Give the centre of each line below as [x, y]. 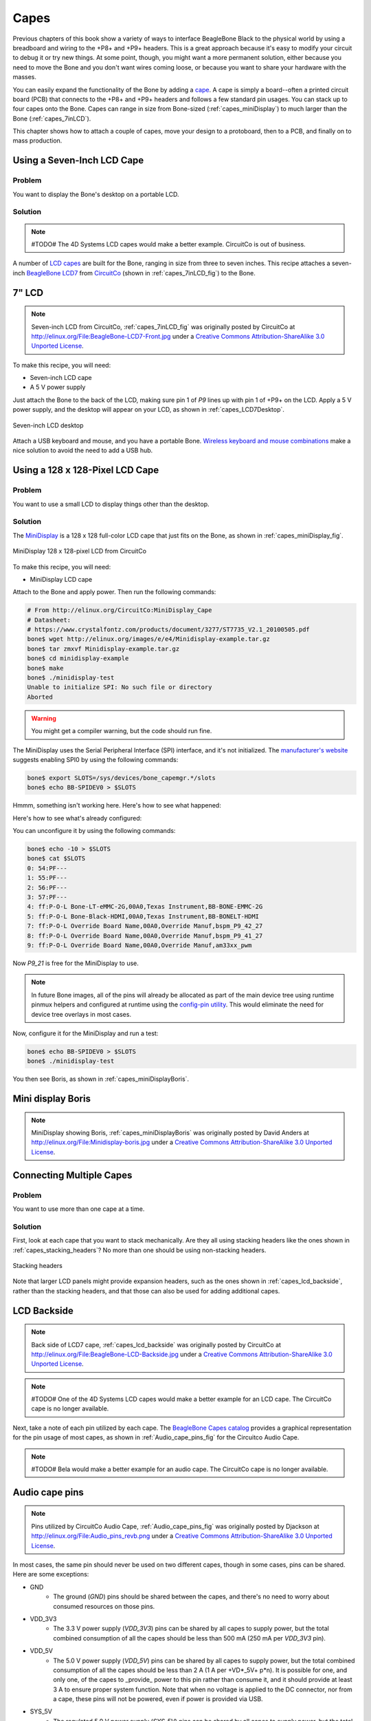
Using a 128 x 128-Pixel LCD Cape [86, 471]
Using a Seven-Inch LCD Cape [78, 161]
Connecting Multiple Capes [72, 1175]
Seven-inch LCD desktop [48, 425]
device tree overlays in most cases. [81, 1014]
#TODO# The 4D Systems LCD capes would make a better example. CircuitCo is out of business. [168, 244]
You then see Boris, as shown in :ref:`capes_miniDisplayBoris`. [101, 1079]
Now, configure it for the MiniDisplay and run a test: [86, 1033]
